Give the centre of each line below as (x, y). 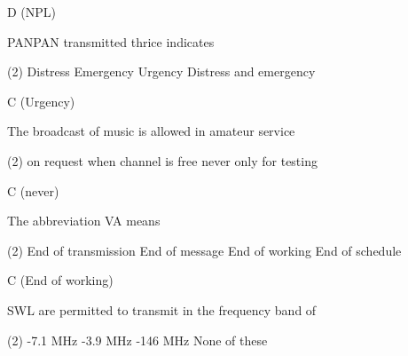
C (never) (33, 190)
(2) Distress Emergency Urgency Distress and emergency (161, 71)
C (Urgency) (41, 101)
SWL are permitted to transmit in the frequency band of (162, 309)
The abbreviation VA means (84, 221)
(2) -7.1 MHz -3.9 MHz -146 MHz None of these (137, 340)
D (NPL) (32, 12)
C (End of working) (60, 280)
